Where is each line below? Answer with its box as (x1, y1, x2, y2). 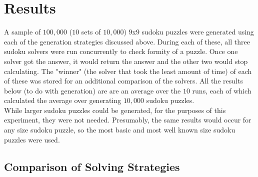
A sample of (4, 26, 41, 37)
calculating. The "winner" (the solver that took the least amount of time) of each (4, 65, 252, 76)
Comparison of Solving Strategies (4, 158, 180, 174)
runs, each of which (192, 85, 251, 95)
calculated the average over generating (4, 95, 121, 105)
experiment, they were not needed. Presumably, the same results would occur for (4, 114, 251, 125)
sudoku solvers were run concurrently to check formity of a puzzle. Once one (4, 46, 238, 56)
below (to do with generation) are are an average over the (4, 85, 181, 95)
